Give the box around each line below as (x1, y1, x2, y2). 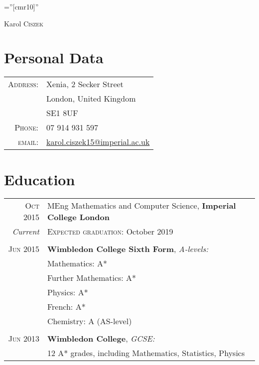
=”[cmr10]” (4, 1, 39, 11)
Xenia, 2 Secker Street (46, 78, 124, 90)
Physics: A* (47, 286, 88, 298)
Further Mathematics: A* (47, 272, 136, 284)
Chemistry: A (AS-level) (47, 315, 132, 327)
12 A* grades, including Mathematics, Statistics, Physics (47, 347, 245, 359)
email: (17, 136, 39, 148)
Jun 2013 (8, 333, 39, 345)
